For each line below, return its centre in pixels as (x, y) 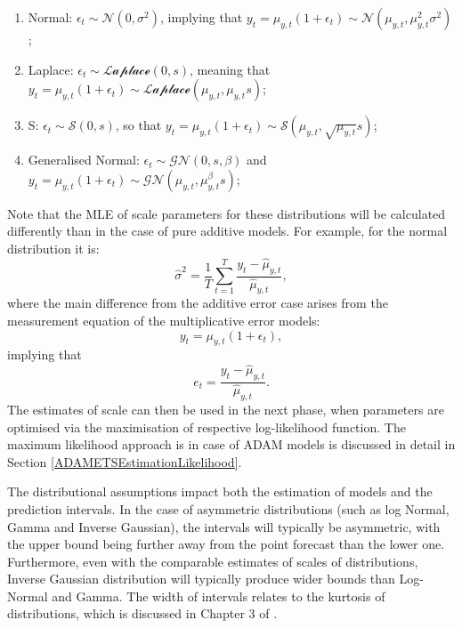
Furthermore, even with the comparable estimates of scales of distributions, (213, 561)
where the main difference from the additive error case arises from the (198, 303)
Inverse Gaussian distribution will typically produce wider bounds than (201, 579)
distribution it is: (53, 248)
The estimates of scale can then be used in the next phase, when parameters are (226, 409)
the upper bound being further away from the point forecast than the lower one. (226, 544)
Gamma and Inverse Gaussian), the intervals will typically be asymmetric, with (224, 526)
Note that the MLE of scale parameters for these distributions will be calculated (227, 213)
